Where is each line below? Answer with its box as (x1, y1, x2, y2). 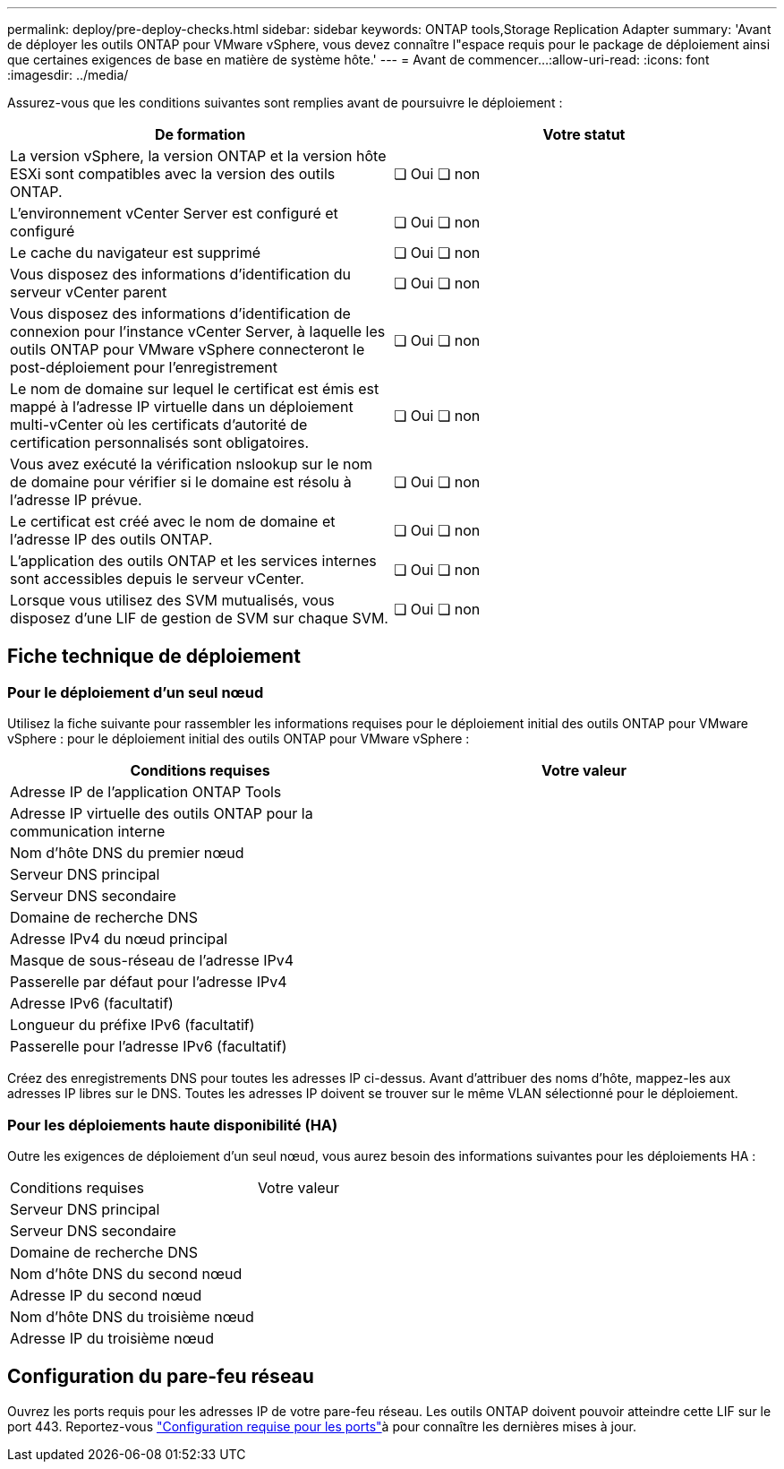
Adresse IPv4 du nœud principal (10, 930, 228, 949)
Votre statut (542, 125, 626, 143)
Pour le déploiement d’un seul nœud (7, 683, 264, 701)
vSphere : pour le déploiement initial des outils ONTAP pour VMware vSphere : (7, 731, 470, 747)
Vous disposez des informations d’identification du (10, 265, 351, 283)
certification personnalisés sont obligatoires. (10, 434, 309, 451)
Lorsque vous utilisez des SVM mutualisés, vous (10, 591, 335, 609)
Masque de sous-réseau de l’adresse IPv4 (10, 951, 294, 970)
